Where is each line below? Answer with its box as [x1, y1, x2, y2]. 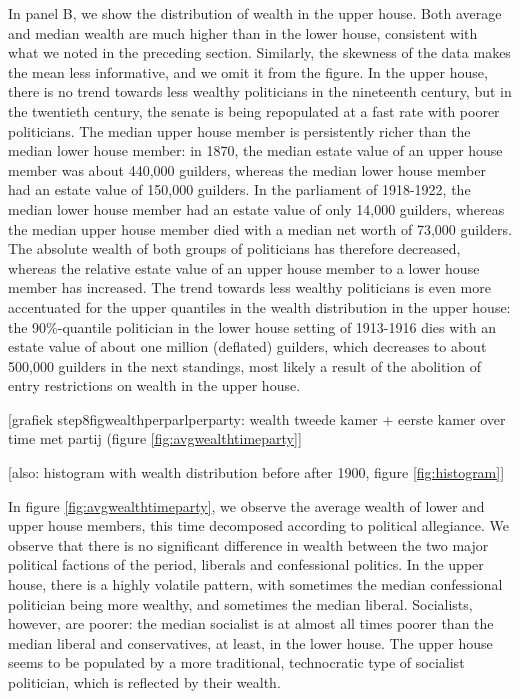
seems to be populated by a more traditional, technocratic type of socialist [8, 652, 465, 673]
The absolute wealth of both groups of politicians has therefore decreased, [8, 238, 461, 259]
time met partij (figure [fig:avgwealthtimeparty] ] [8, 428, 302, 449]
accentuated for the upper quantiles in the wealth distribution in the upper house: [8, 296, 511, 317]
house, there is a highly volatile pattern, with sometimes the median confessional [8, 574, 503, 595]
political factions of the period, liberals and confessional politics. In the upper [8, 554, 484, 575]
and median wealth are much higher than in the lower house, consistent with [8, 22, 478, 43]
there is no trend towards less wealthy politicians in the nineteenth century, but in [8, 81, 512, 102]
